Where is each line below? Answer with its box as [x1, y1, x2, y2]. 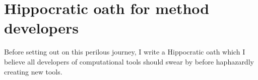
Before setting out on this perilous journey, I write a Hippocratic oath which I [4, 46, 245, 57]
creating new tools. [4, 66, 62, 76]
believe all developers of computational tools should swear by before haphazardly [4, 56, 254, 66]
